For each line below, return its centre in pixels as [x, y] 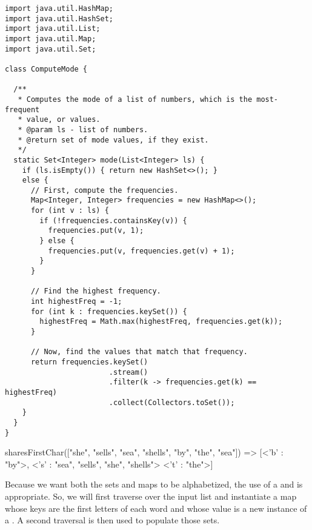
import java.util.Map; [51, 39]
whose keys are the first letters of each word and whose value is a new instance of [156, 508]
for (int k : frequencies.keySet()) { [109, 311]
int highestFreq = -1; [76, 302]
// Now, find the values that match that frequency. [139, 352]
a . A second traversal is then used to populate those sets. [112, 520]
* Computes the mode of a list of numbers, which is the [135, 99]
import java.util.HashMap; [59, 8]
